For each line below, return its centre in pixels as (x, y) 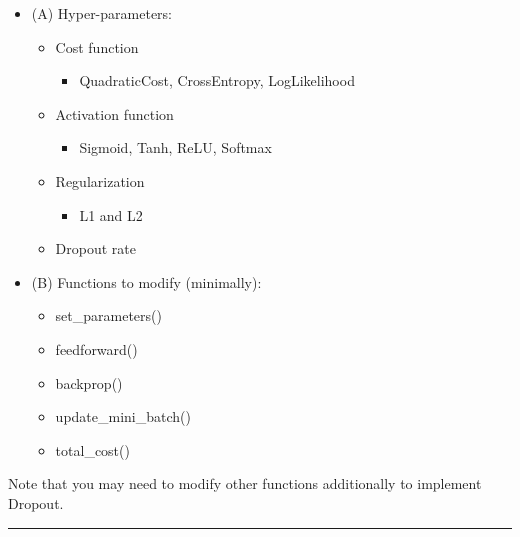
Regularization (100, 180)
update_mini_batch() (123, 416)
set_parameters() (108, 315)
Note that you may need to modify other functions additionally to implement (245, 483)
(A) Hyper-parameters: (101, 13)
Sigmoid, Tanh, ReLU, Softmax (175, 147)
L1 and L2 (111, 214)
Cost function (97, 46)
